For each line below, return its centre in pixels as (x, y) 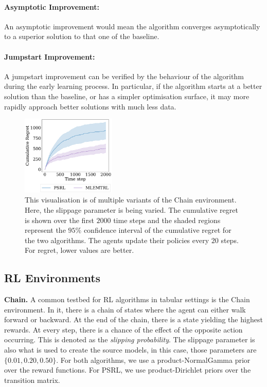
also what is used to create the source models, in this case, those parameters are (130, 350)
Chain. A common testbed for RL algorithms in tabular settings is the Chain (127, 299)
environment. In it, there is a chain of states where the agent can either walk (125, 309)
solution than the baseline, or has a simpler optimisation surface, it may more (127, 96)
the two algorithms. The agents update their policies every (117, 240)
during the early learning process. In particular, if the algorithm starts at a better (133, 86)
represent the (45, 230)
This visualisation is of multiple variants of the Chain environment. (131, 200)
